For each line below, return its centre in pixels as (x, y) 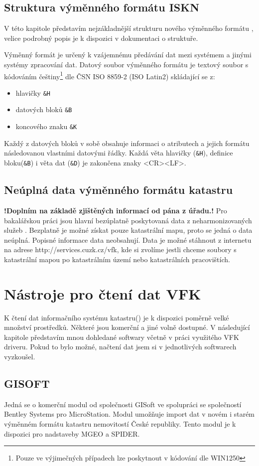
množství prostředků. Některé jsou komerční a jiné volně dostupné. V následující (127, 327)
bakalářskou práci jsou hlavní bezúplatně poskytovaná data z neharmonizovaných (128, 220)
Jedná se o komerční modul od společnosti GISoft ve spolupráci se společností (123, 404)
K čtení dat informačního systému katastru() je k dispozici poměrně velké (117, 317)
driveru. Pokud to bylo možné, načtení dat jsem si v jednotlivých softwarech (120, 347)
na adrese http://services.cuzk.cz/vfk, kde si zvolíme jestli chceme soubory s (120, 249)
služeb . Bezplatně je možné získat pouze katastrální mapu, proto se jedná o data (128, 230)
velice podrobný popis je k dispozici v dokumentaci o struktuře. (101, 38)
